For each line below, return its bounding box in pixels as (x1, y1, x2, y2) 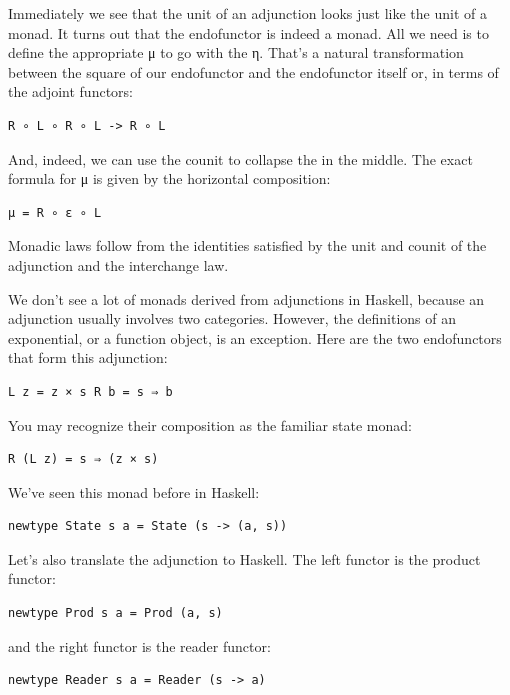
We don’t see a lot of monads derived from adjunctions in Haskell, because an (8, 288, 485, 309)
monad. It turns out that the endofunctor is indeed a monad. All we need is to (8, 22, 489, 43)
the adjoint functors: (8, 81, 133, 102)
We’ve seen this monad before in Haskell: (8, 481, 260, 502)
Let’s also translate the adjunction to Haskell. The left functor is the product (8, 548, 481, 569)
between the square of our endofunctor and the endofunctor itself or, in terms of (8, 61, 499, 82)
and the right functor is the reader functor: (8, 635, 271, 656)
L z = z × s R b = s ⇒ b (8, 384, 173, 399)
